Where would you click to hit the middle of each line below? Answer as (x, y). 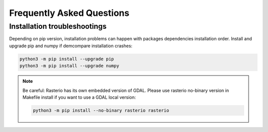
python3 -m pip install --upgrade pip (67, 59)
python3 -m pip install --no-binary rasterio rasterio (101, 110)
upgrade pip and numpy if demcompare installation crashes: (71, 46)
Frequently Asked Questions (69, 13)
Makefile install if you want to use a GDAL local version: (79, 97)
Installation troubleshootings (58, 26)
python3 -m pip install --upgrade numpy (69, 66)
